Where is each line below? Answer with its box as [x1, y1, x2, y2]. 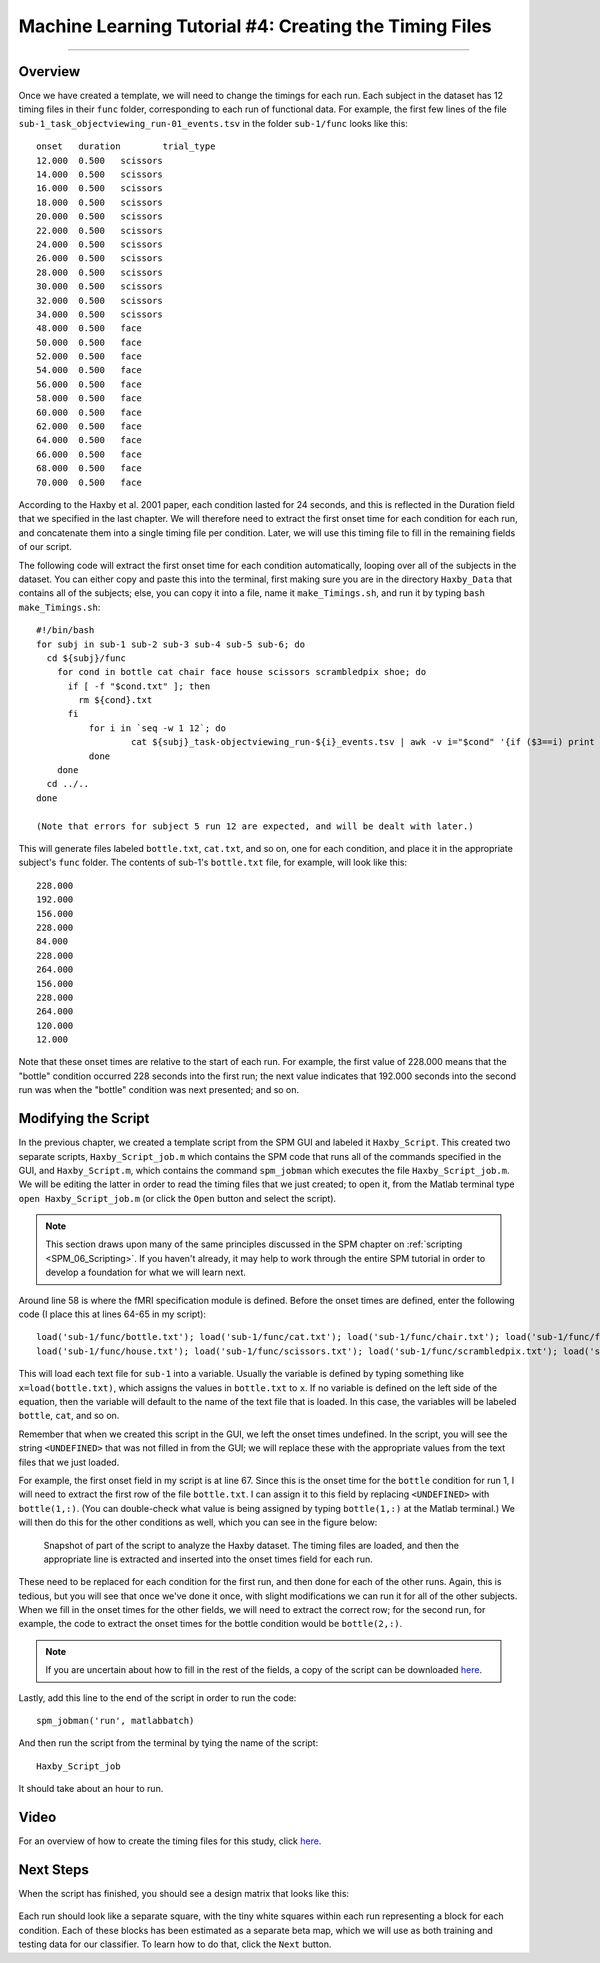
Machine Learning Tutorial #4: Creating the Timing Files [18, 15, 492, 37]
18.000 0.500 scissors [36, 196, 164, 208]
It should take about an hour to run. [18, 1783, 164, 1795]
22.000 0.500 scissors [36, 225, 164, 236]
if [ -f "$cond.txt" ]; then [67, 680, 211, 692]
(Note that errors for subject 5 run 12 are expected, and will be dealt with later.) [36, 820, 474, 832]
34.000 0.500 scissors [36, 308, 164, 320]
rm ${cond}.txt [78, 695, 153, 706]
